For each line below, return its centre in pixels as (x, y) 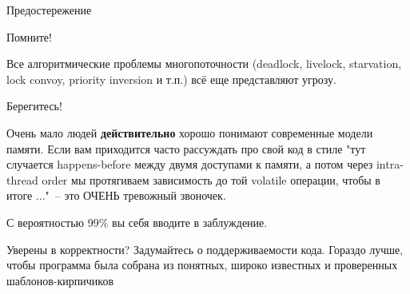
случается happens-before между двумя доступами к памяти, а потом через (190, 164)
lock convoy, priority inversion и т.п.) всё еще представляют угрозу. (171, 79)
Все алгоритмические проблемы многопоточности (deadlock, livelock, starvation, (204, 64)
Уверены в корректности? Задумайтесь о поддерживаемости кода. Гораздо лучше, (205, 249)
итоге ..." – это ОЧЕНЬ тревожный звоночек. (116, 195)
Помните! (29, 36)
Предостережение (49, 10)
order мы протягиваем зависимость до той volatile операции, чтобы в (211, 179)
